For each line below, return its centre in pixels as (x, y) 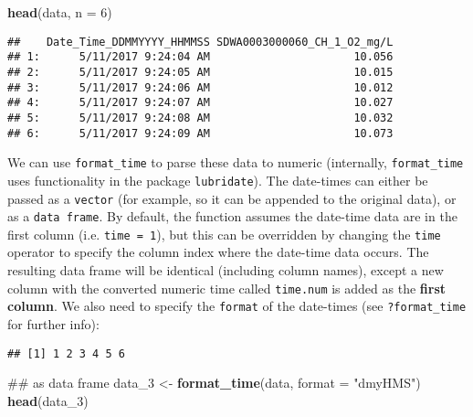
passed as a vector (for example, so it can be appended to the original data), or (232, 198)
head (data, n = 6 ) (60, 12)
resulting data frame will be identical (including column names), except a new (226, 270)
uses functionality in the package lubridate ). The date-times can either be (218, 180)
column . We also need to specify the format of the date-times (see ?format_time (237, 306)
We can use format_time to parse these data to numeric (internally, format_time (236, 162)
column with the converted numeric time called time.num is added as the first (227, 288)
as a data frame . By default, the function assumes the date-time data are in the (232, 216)
